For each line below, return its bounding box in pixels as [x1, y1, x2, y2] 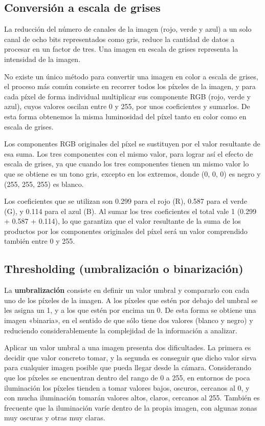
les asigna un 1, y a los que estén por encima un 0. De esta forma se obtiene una [4, 305, 256, 315]
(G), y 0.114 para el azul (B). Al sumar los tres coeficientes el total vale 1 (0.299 [4, 205, 256, 216]
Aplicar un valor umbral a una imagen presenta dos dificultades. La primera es [4, 342, 251, 353]
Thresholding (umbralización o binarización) [4, 261, 244, 276]
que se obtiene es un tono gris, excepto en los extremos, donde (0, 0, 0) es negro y [4, 168, 261, 179]
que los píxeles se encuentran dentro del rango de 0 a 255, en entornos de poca [4, 372, 250, 383]
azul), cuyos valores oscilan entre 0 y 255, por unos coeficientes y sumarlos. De [4, 101, 250, 112]
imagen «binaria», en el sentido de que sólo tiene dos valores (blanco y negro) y [4, 315, 253, 326]
